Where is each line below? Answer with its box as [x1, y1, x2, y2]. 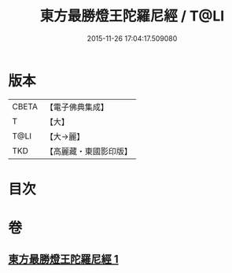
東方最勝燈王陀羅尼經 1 [8, 253, 120, 266]
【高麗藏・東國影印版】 [45, 146, 132, 157]
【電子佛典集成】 [45, 101, 109, 113]
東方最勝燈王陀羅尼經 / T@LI [39, 7, 225, 25]
